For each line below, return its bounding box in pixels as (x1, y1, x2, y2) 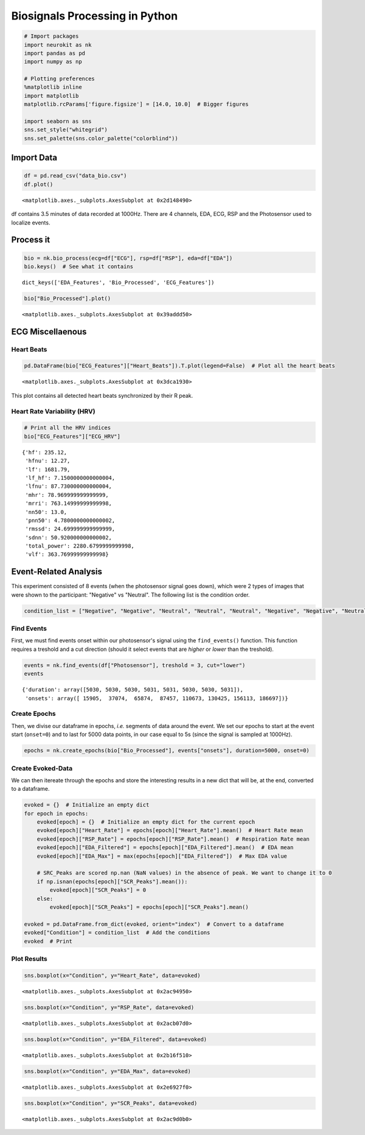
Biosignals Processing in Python (11, 9, 178, 23)
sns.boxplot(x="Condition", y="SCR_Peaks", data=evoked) (24, 1100, 198, 1106)
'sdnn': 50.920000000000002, (25, 534, 113, 541)
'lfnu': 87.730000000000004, (25, 483, 113, 490)
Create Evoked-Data (11, 764, 73, 772)
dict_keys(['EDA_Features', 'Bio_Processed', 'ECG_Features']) (22, 279, 215, 286)
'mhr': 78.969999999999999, (25, 491, 109, 498)
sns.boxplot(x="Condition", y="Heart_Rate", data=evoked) (24, 972, 201, 979)
